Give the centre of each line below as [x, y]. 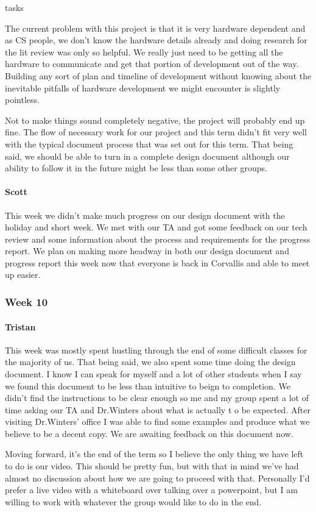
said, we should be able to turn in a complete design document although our [147, 156]
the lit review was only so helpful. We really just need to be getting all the [144, 52]
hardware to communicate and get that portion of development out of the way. [152, 64]
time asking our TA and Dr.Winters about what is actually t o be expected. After [158, 409]
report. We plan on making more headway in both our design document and [147, 251]
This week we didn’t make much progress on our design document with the [145, 215]
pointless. [22, 100]
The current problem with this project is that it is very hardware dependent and [155, 28]
